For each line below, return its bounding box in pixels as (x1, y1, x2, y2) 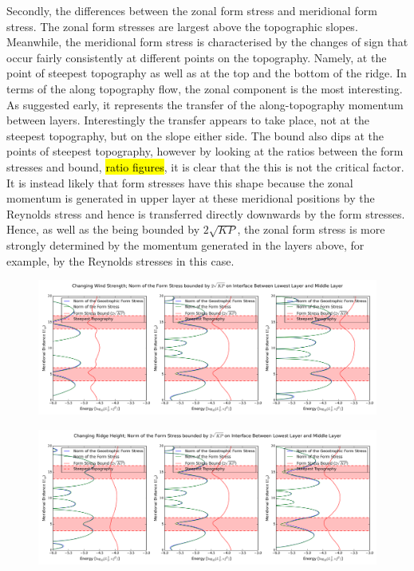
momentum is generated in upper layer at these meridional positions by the (6, 190, 375, 207)
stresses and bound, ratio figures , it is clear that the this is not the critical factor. (6, 158, 404, 175)
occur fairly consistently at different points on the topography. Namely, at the (6, 49, 387, 65)
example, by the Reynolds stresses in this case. (6, 252, 235, 269)
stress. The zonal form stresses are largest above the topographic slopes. (6, 18, 358, 34)
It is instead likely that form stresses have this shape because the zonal (6, 174, 353, 191)
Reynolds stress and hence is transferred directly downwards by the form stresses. (6, 205, 405, 222)
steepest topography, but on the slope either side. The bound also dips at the (6, 127, 384, 144)
